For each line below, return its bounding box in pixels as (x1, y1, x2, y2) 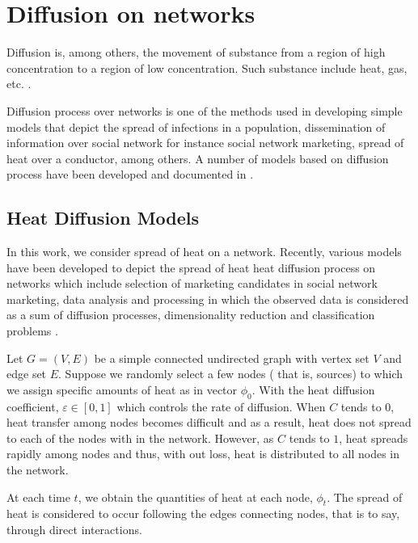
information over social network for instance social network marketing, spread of (6, 134, 404, 151)
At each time (6, 488, 70, 505)
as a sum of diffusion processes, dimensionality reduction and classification (6, 306, 375, 323)
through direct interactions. (6, 520, 142, 537)
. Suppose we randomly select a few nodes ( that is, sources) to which (58, 365, 403, 382)
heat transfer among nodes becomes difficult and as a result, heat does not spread (6, 414, 412, 431)
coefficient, (6, 398, 59, 415)
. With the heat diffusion (251, 381, 375, 398)
